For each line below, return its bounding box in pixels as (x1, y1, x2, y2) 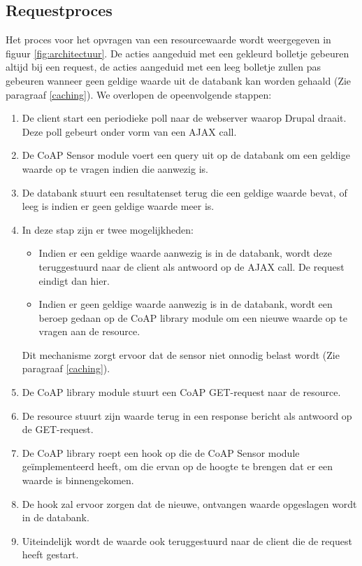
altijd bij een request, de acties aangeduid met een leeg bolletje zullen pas (6, 59, 321, 74)
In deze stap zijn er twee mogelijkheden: (22, 222, 194, 236)
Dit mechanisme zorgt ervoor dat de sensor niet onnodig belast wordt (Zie (22, 347, 340, 362)
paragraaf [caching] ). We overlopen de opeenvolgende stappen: (6, 87, 272, 101)
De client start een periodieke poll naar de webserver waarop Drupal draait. (22, 111, 347, 125)
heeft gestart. (22, 547, 79, 562)
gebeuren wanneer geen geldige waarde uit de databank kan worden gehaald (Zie (6, 73, 352, 87)
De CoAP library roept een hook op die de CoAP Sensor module (22, 445, 300, 460)
